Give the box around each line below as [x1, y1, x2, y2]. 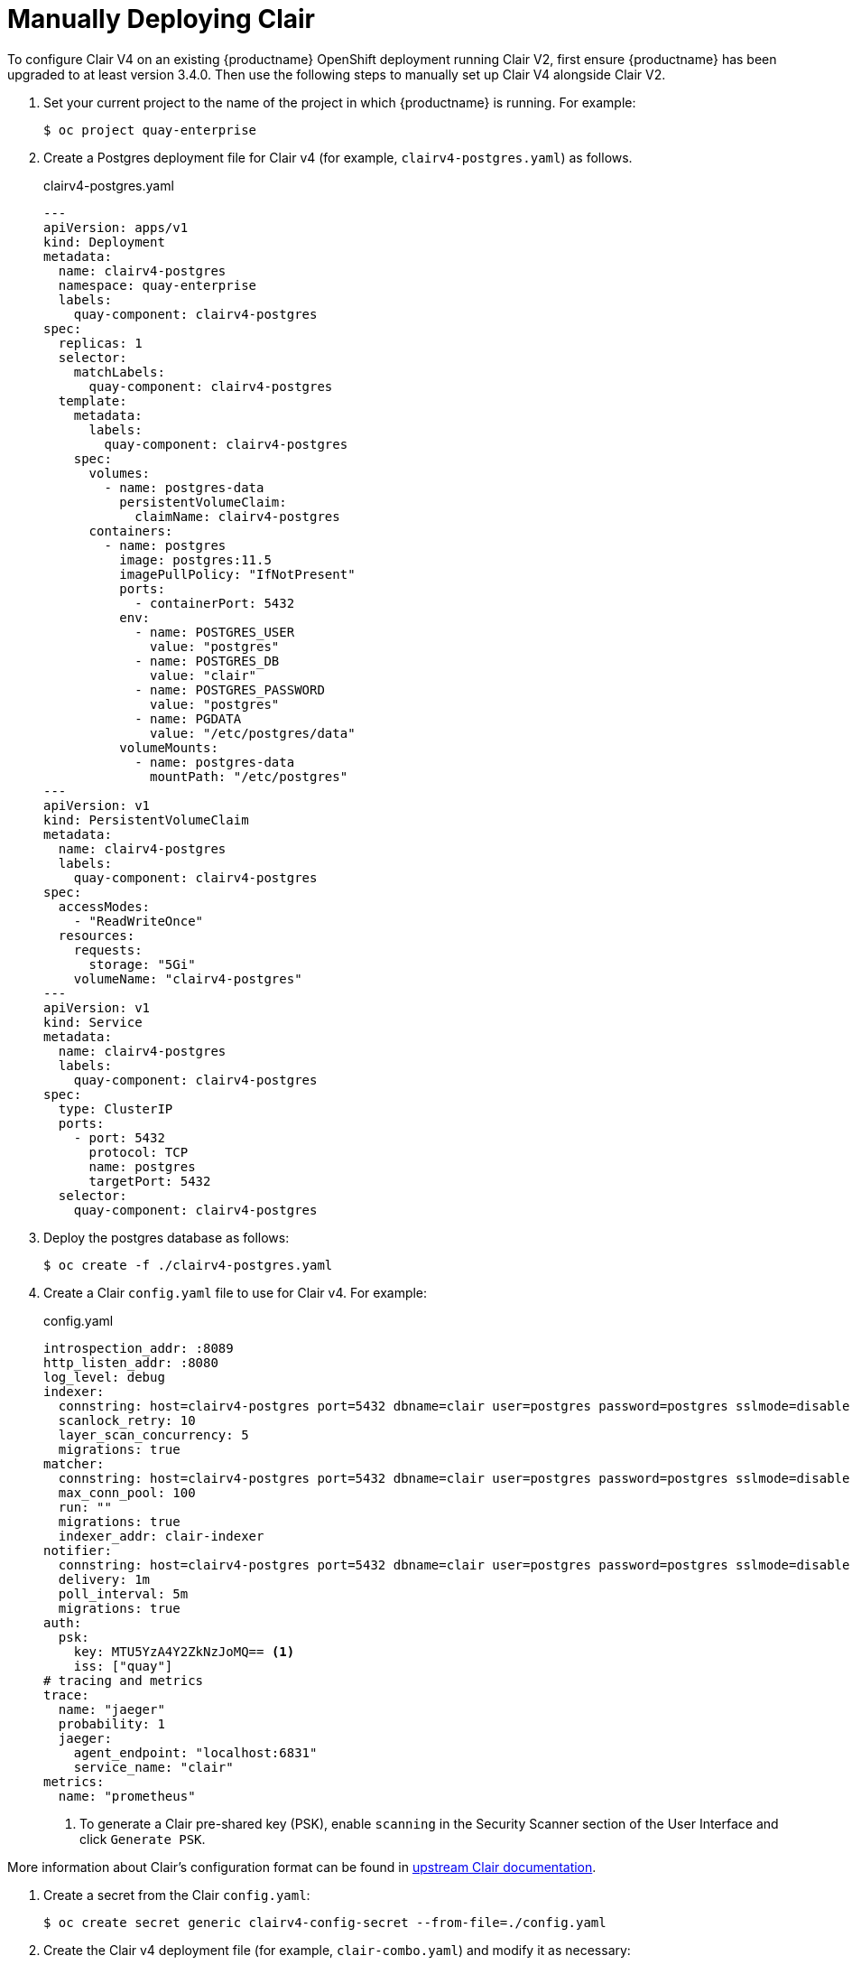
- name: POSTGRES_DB [134, 653, 280, 668]
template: [58, 393, 127, 408]
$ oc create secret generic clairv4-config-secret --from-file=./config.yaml [43, 1914, 607, 1930]
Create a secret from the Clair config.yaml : [43, 1886, 310, 1903]
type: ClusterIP [58, 1101, 173, 1116]
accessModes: [58, 899, 151, 914]
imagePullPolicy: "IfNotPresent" [119, 566, 356, 582]
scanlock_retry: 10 [58, 1412, 196, 1428]
